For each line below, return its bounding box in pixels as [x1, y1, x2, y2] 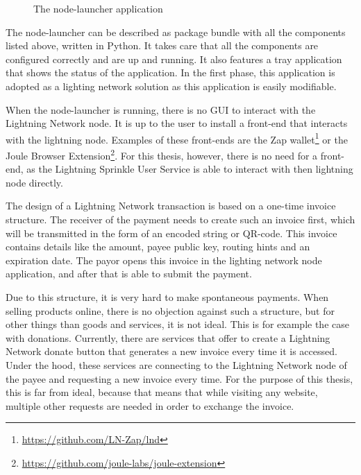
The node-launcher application [33, 1, 163, 15]
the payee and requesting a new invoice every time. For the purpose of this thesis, [6, 371, 353, 386]
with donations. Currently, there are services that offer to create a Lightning [6, 330, 330, 345]
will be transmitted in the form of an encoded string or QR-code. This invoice [6, 225, 337, 240]
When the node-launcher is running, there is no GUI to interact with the [6, 102, 316, 116]
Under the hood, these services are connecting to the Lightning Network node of [6, 357, 347, 372]
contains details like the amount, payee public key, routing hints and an [6, 239, 310, 254]
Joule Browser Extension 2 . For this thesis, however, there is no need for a [6, 146, 318, 162]
